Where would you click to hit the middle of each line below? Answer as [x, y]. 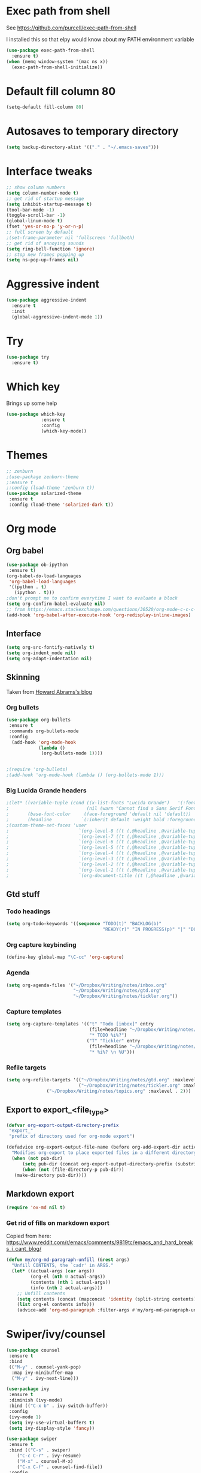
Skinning [23, 677]
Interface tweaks [49, 172]
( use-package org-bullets [38, 720]
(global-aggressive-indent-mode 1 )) [57, 317]
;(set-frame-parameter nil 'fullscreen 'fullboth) [71, 238]
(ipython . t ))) [34, 593]
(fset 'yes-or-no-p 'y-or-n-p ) [45, 226]
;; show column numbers [36, 187]
